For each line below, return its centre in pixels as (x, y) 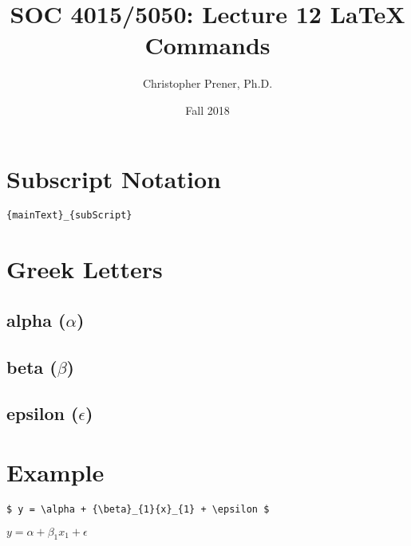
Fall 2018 (207, 110)
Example (55, 472)
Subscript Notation (114, 178)
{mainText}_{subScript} (69, 216)
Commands (207, 45)
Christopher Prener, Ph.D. (207, 83)
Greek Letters (85, 269)
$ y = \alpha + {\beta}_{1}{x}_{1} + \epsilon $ (138, 509)
